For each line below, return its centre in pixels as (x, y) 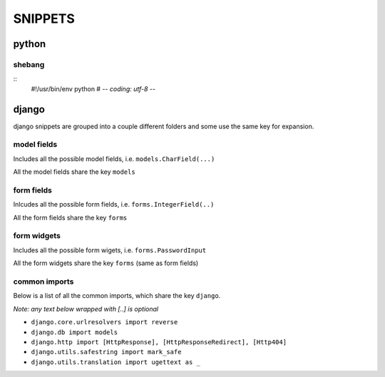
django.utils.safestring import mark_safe (106, 352)
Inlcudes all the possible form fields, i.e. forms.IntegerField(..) (114, 205)
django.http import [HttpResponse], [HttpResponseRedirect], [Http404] (159, 342)
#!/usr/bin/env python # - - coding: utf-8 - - (93, 88)
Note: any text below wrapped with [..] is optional (86, 309)
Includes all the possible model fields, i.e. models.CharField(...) (114, 159)
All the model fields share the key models (74, 172)
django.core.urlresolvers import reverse (104, 322)
